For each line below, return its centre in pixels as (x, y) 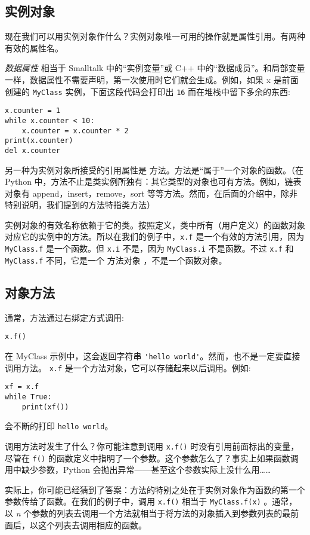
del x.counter (33, 150)
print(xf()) (45, 407)
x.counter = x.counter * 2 (75, 131)
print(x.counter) (39, 141)
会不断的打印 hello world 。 (59, 426)
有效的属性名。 (34, 48)
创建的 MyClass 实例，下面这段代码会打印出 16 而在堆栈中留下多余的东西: (148, 91)
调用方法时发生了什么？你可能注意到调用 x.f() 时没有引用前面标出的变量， (152, 446)
